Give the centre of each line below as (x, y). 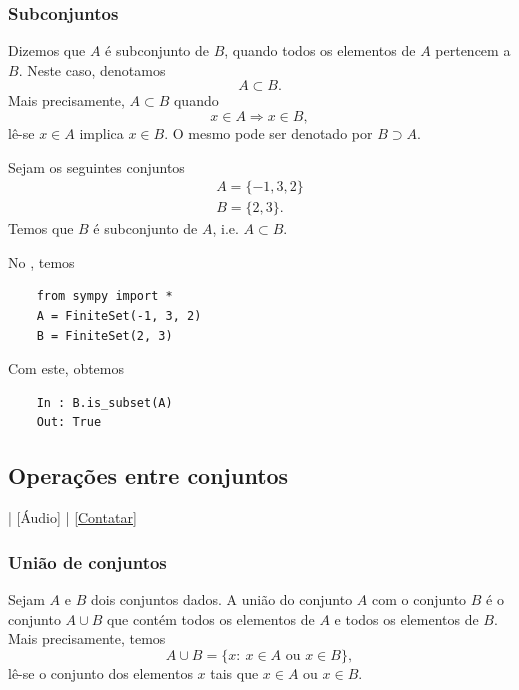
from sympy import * (104, 296)
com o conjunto (419, 599)
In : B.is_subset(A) (104, 402)
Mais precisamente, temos (87, 638)
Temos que (41, 228)
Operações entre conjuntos (148, 475)
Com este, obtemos (66, 368)
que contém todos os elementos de (210, 618)
